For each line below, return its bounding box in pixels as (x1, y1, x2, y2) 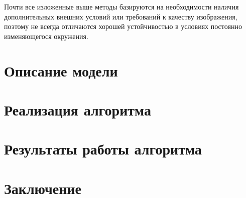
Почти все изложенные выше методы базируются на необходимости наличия (4, 1, 239, 11)
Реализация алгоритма (4, 99, 151, 119)
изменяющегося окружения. (4, 30, 88, 41)
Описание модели (4, 60, 118, 80)
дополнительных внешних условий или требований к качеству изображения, (4, 11, 237, 21)
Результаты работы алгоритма (4, 138, 202, 159)
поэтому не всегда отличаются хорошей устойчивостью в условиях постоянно (4, 21, 242, 31)
